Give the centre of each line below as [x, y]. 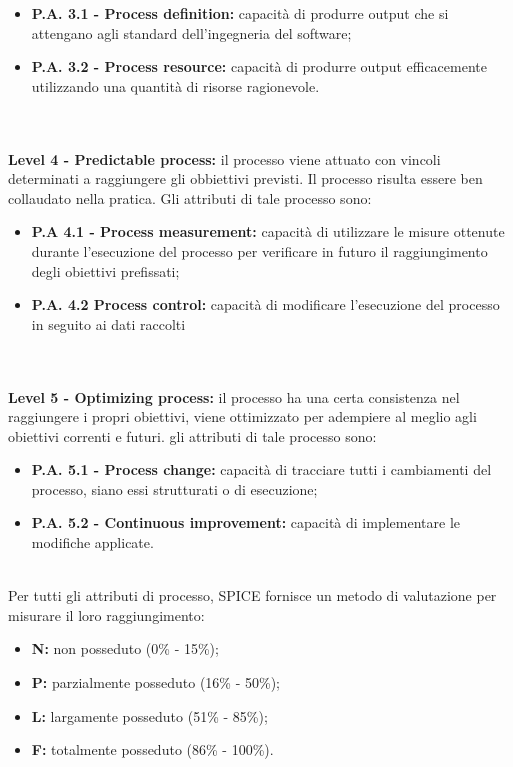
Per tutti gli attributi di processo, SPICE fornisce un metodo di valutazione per [252, 595]
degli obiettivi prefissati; [105, 270]
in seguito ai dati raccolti [108, 323]
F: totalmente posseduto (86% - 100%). [152, 749]
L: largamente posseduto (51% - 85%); [149, 715]
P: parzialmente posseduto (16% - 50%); [156, 682]
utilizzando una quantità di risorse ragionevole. [175, 85]
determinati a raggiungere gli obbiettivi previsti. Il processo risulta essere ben [245, 178]
